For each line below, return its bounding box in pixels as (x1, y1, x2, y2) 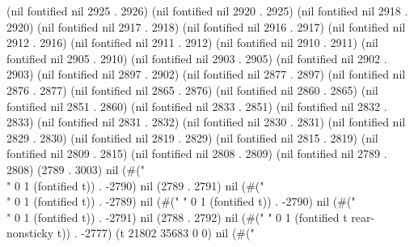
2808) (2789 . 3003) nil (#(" (6, 160, 145, 177)
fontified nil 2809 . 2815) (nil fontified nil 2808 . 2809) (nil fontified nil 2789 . (6, 145, 387, 162)
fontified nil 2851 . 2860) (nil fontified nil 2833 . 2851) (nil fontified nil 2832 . (6, 97, 387, 114)
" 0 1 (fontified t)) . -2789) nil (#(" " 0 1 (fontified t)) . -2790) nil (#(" (6, 193, 356, 210)
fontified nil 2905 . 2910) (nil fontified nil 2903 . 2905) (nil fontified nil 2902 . (6, 49, 387, 66)
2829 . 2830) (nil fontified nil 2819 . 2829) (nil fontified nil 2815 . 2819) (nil (6, 129, 378, 146)
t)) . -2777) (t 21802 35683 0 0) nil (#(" (57, 224, 255, 241)
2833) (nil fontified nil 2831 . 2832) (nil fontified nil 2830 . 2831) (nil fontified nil (6, 113, 406, 130)
